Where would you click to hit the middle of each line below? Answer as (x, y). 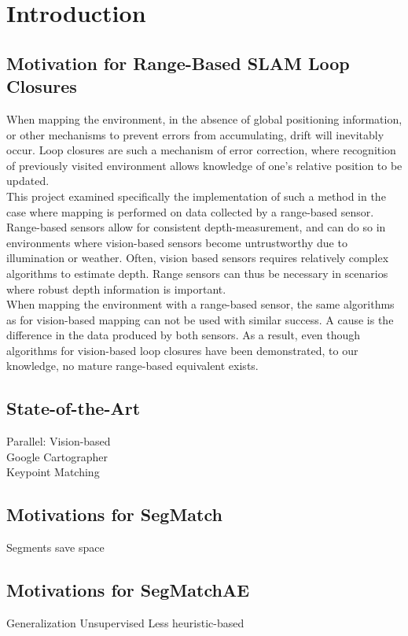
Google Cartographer (57, 456)
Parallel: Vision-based (59, 441)
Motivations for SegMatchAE (128, 590)
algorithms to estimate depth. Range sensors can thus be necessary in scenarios (197, 273)
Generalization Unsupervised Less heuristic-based (125, 623)
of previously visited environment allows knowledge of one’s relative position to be (204, 165)
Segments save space (55, 547)
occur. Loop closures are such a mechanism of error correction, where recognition (201, 150)
